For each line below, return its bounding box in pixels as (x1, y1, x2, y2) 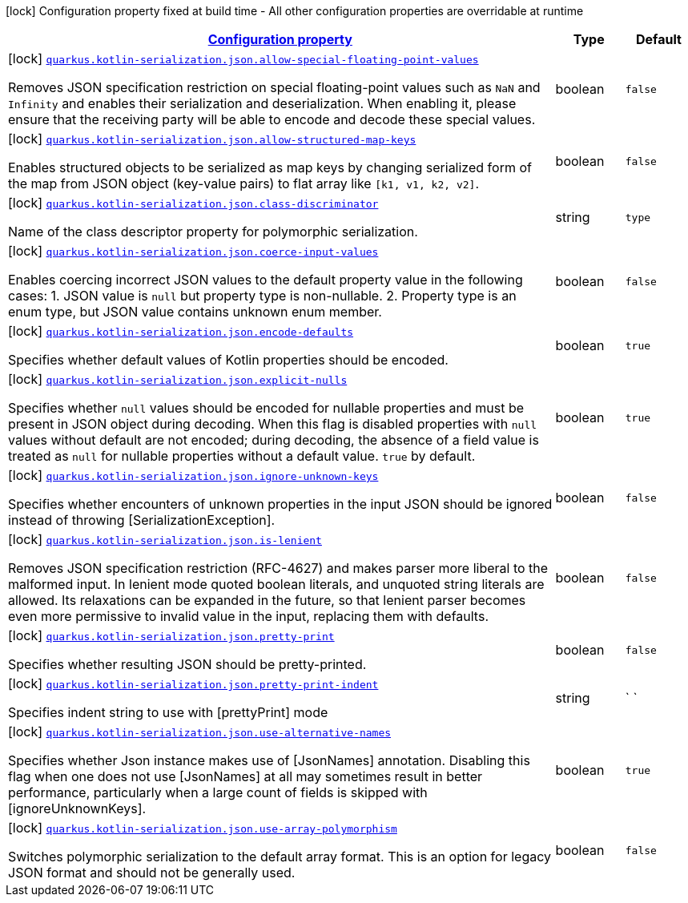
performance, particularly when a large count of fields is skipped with (8, 784, 428, 800)
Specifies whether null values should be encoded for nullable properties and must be (8, 400, 525, 416)
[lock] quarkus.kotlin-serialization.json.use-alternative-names (8, 724, 392, 740)
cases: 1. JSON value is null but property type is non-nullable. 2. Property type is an (8, 288, 517, 304)
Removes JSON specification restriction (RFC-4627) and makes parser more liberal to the (8, 560, 549, 576)
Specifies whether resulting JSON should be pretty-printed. (8, 656, 367, 672)
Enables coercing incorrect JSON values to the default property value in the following (8, 272, 523, 288)
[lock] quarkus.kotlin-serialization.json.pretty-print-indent (8, 675, 379, 691)
